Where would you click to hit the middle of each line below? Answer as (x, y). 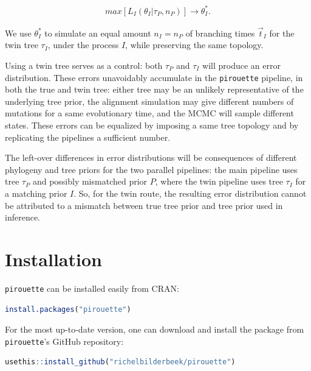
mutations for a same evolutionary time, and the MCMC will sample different (149, 113)
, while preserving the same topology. (194, 45)
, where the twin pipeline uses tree (219, 181)
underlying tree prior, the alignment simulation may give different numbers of (149, 101)
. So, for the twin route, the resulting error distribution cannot (190, 193)
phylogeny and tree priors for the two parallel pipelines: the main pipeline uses (151, 169)
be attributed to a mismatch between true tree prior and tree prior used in (144, 205)
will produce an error (241, 65)
